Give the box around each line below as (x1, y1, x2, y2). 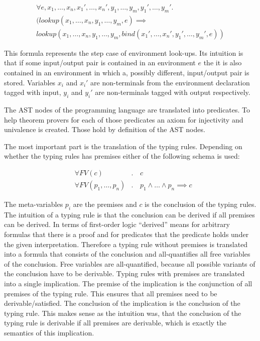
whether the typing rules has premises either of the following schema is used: (4, 151, 240, 161)
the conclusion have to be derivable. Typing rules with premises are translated (4, 268, 245, 279)
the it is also (203, 57, 242, 68)
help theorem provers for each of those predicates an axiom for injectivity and (4, 114, 243, 125)
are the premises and (73, 199, 137, 209)
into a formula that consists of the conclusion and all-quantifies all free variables (4, 249, 250, 259)
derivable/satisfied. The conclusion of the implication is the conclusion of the (4, 298, 240, 308)
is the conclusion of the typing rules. (145, 199, 256, 209)
